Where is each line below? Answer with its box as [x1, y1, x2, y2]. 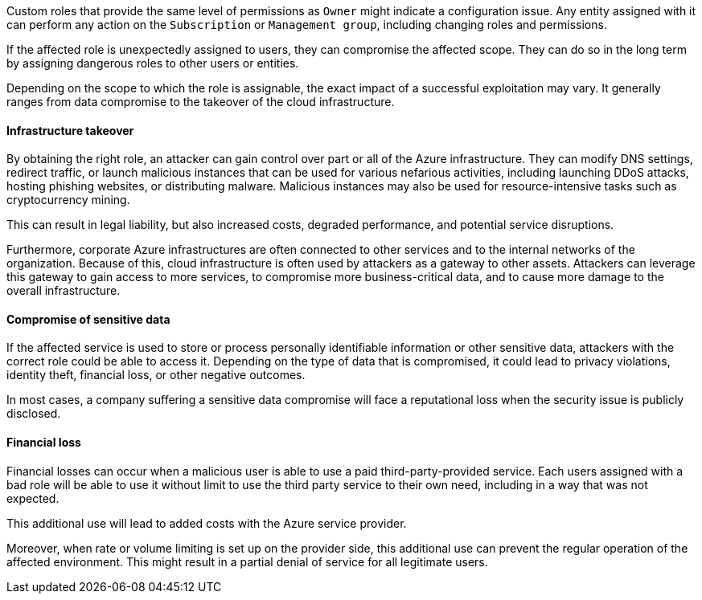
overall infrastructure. [6, 284, 121, 298]
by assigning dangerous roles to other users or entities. [6, 56, 299, 70]
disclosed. [6, 406, 61, 421]
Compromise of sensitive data [6, 312, 170, 326]
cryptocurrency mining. [6, 193, 130, 207]
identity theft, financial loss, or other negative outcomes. [6, 368, 306, 382]
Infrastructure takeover [6, 123, 134, 137]
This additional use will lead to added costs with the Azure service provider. [6, 516, 407, 530]
